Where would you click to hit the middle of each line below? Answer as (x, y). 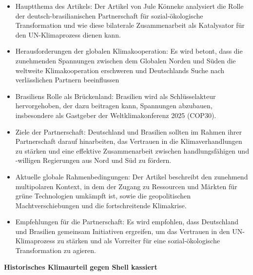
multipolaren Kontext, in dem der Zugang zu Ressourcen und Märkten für (126, 186)
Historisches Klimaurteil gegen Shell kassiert (81, 266)
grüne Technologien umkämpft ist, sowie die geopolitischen (103, 196)
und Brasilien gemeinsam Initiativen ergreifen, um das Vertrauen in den (123, 231)
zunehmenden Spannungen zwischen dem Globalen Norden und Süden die (126, 60)
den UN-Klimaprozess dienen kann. (68, 34)
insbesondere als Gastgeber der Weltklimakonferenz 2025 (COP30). (116, 115)
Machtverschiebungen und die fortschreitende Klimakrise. (101, 205)
